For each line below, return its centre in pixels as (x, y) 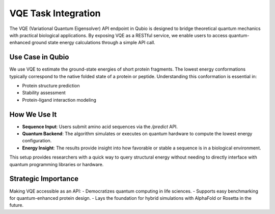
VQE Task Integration (55, 13)
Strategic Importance (44, 179)
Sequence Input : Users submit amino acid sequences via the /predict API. (100, 127)
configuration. (37, 141)
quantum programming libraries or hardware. (57, 164)
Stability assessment (44, 93)
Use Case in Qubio (39, 57)
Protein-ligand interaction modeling (59, 100)
